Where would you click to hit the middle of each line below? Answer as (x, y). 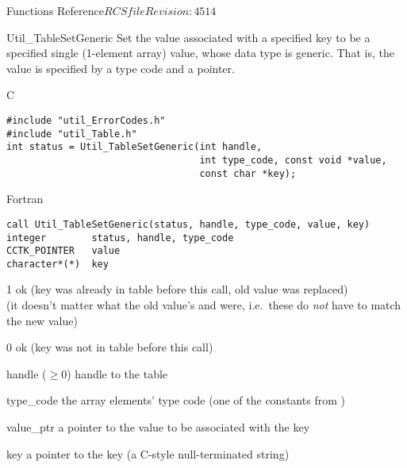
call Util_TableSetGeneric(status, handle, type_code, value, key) (188, 224)
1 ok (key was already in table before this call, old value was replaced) (177, 289)
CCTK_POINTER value (63, 251)
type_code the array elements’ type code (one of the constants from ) (176, 400)
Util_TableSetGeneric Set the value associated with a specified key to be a (188, 37)
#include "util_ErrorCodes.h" (86, 120)
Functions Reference (56, 10)
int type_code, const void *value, (293, 160)
